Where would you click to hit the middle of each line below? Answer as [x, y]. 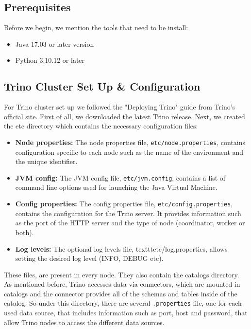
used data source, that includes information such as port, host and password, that [126, 313]
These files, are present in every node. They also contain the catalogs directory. [122, 274]
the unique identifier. [46, 161]
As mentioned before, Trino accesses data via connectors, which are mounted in [122, 284]
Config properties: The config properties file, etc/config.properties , [124, 204]
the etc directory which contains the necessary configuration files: [101, 126]
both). [25, 232]
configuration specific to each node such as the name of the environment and [129, 152]
